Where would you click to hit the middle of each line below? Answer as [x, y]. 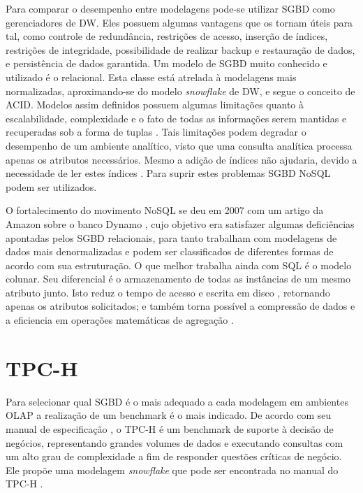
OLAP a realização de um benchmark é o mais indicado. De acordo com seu [169, 415]
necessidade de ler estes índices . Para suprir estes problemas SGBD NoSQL [168, 173]
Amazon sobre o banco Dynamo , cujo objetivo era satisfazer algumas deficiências [180, 223]
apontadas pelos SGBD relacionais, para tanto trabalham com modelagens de [171, 237]
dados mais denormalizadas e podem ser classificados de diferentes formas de [170, 251]
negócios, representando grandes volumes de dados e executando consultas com [175, 442]
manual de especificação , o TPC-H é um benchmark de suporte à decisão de [170, 428]
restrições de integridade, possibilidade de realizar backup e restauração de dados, [180, 49]
